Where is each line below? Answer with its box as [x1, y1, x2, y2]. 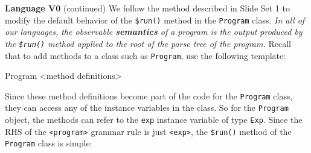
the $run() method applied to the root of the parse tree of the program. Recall [5, 37, 291, 49]
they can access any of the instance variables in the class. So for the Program [5, 101, 289, 114]
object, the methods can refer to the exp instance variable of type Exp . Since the [5, 113, 303, 126]
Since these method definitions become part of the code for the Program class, [5, 89, 293, 102]
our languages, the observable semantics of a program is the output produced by [5, 25, 303, 38]
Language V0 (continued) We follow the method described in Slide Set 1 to [5, 2, 290, 14]
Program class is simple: [5, 137, 92, 149]
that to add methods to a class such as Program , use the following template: [5, 49, 286, 61]
